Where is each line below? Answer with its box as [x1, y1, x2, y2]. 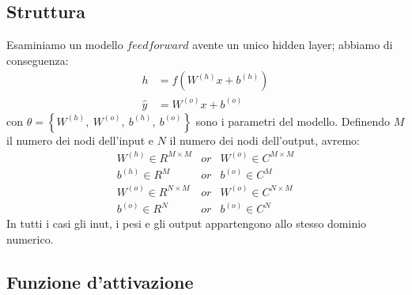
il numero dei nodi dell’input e [6, 131, 153, 148]
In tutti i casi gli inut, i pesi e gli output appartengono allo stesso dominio [6, 215, 367, 232]
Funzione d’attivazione [6, 269, 194, 293]
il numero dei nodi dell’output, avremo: [169, 131, 360, 148]
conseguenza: [6, 51, 69, 68]
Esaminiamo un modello [6, 36, 123, 53]
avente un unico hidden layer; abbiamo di [192, 36, 393, 53]
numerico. [6, 230, 54, 247]
